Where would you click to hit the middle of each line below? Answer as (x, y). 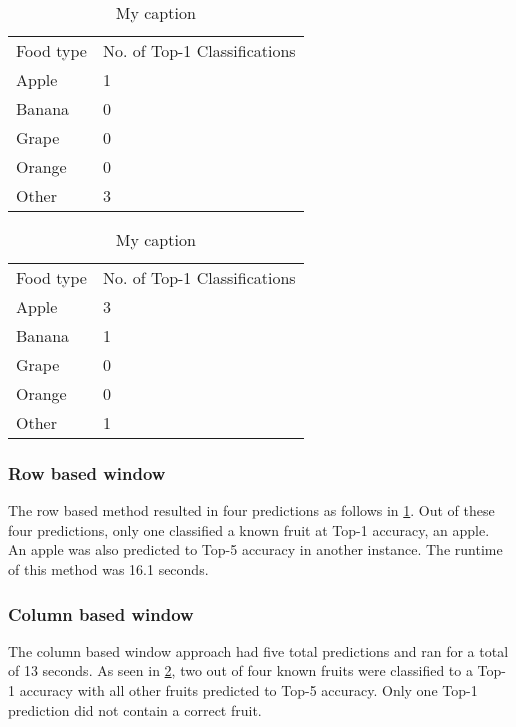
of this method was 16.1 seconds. (108, 569)
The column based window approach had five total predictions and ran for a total (258, 650)
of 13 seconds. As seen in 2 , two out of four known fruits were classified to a (240, 670)
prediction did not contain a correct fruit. (135, 709)
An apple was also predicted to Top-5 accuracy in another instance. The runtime (255, 549)
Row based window (87, 472)
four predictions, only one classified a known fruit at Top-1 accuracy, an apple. (249, 529)
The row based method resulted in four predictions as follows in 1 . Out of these (251, 510)
